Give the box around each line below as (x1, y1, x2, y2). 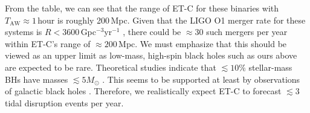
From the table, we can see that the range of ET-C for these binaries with (5, 2, 279, 14)
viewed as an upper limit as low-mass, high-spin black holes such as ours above (5, 49, 297, 62)
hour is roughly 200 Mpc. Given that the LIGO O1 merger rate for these (37, 13, 306, 26)
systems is (5, 25, 42, 38)
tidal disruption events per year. (5, 96, 124, 109)
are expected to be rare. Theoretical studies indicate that (5, 60, 216, 73)
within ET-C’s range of (5, 37, 91, 50)
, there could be (123, 25, 181, 38)
